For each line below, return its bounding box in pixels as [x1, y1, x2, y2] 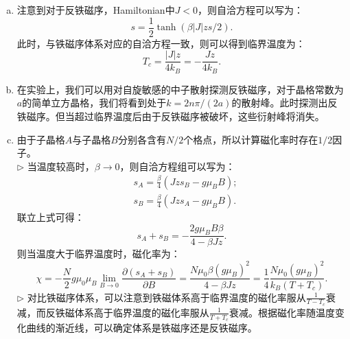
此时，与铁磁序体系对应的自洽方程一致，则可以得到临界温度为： [16, 36, 305, 50]
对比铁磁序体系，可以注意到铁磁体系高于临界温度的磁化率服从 [27, 290, 306, 304]
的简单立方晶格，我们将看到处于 [22, 95, 167, 110]
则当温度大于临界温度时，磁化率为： [16, 246, 180, 261]
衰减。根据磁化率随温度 [229, 305, 335, 319]
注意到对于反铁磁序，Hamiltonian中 [16, 3, 175, 16]
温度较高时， [36, 159, 95, 173]
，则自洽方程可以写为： [198, 3, 304, 16]
